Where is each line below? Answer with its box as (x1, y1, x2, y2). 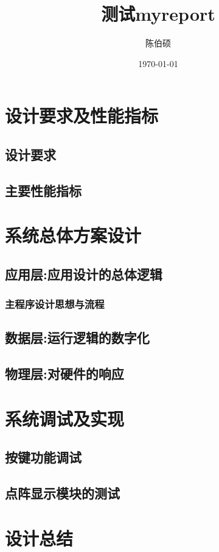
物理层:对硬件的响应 (5, 364, 124, 383)
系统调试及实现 (5, 406, 125, 431)
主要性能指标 (5, 181, 82, 199)
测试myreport (101, 1, 215, 26)
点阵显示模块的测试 (5, 484, 120, 503)
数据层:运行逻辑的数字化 (5, 328, 150, 347)
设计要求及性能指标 (5, 103, 159, 128)
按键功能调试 (5, 448, 82, 467)
